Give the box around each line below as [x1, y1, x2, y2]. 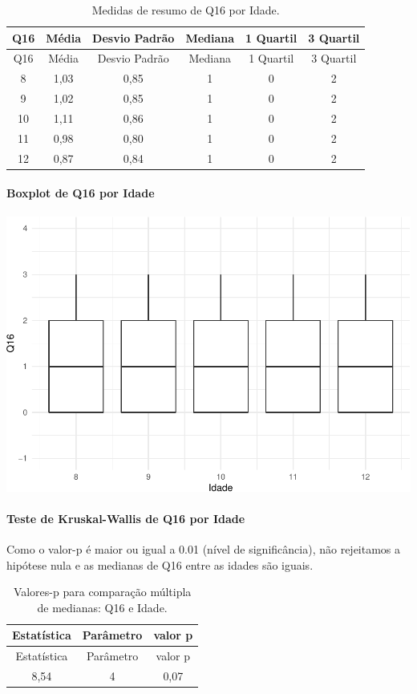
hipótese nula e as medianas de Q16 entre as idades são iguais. [6, 556, 314, 573]
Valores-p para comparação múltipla [13, 583, 192, 600]
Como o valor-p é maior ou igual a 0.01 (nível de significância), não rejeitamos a [6, 540, 401, 557]
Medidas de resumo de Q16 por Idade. [91, 2, 280, 18]
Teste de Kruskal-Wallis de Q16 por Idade [6, 509, 245, 526]
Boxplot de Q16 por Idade [6, 185, 155, 201]
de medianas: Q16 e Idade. [37, 599, 168, 615]
